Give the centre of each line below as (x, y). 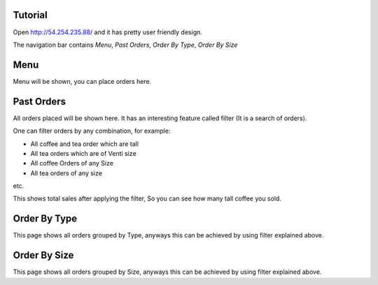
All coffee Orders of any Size (72, 163)
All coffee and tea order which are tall (85, 144)
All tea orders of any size (66, 173)
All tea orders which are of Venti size (83, 153)
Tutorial (30, 15)
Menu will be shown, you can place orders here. (82, 81)
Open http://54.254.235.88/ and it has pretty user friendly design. (108, 32)
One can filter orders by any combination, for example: (92, 131)
